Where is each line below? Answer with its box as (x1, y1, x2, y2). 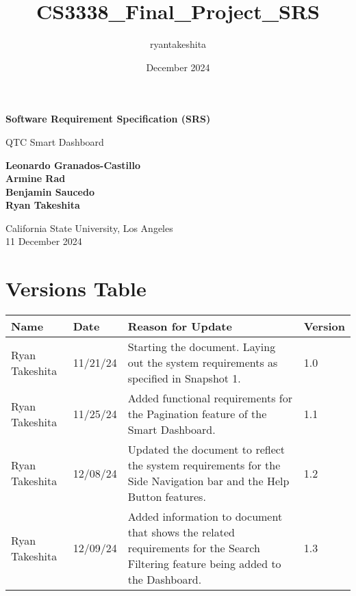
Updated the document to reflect (127, 441, 285, 458)
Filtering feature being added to (127, 556, 281, 572)
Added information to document (127, 508, 283, 525)
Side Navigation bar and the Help (127, 473, 290, 489)
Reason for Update (127, 318, 232, 335)
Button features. (127, 489, 206, 505)
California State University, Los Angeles (5, 220, 173, 235)
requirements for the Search (127, 540, 260, 556)
